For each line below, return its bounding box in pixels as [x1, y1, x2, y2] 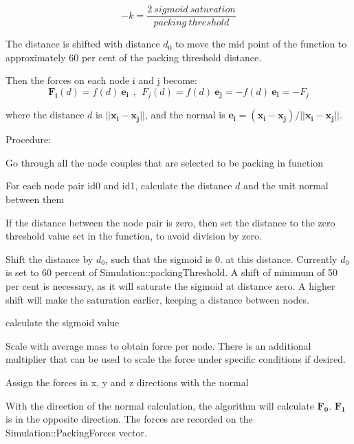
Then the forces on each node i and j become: [5, 73, 197, 87]
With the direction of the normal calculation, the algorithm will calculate [5, 398, 314, 412]
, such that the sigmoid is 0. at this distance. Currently [104, 251, 338, 266]
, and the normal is [144, 107, 225, 122]
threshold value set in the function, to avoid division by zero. [5, 229, 262, 243]
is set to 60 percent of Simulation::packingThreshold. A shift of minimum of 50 [5, 265, 338, 279]
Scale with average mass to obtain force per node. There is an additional [5, 338, 311, 352]
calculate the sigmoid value [5, 315, 120, 330]
